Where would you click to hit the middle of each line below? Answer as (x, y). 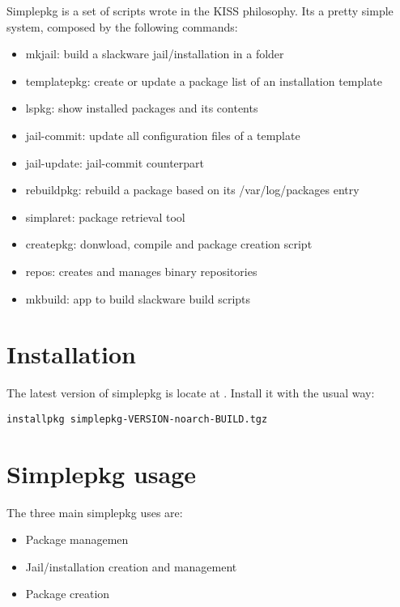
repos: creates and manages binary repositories (141, 271)
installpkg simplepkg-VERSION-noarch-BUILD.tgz (137, 419)
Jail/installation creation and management (131, 566)
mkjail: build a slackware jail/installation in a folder (155, 54)
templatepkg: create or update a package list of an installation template (204, 81)
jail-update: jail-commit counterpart (115, 162)
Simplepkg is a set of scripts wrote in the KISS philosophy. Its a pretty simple (200, 11)
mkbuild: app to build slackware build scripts (138, 298)
